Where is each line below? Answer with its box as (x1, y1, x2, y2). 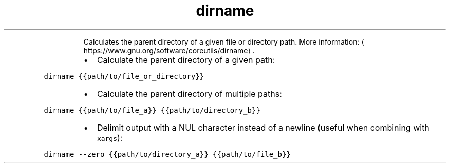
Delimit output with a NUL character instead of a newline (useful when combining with (97, 122, 429, 133)
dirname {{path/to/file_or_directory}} (44, 72, 204, 80)
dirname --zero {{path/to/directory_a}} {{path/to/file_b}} (44, 150, 291, 158)
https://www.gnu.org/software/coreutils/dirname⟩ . (83, 46, 255, 55)
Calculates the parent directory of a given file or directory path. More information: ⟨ (83, 37, 364, 46)
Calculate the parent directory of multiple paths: (97, 88, 282, 99)
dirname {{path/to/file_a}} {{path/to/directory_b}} (44, 106, 260, 114)
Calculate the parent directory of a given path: (97, 54, 275, 65)
